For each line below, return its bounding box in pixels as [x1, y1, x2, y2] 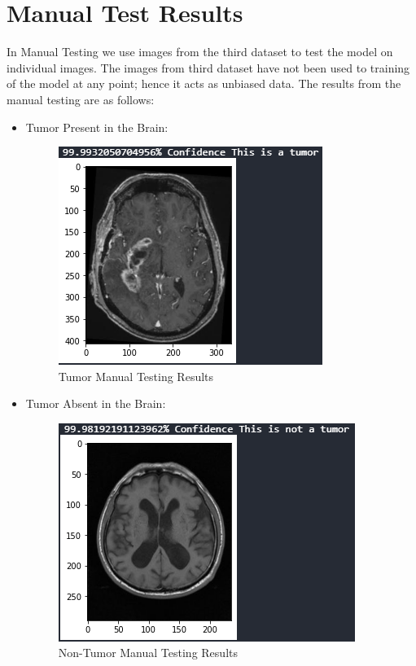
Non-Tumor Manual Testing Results [58, 644, 238, 661]
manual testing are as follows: [7, 90, 155, 107]
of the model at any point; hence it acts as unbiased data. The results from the [7, 75, 401, 92]
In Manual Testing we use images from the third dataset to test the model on [7, 43, 393, 60]
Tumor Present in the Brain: [25, 118, 169, 135]
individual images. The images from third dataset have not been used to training [7, 59, 410, 76]
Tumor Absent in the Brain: [25, 395, 166, 412]
